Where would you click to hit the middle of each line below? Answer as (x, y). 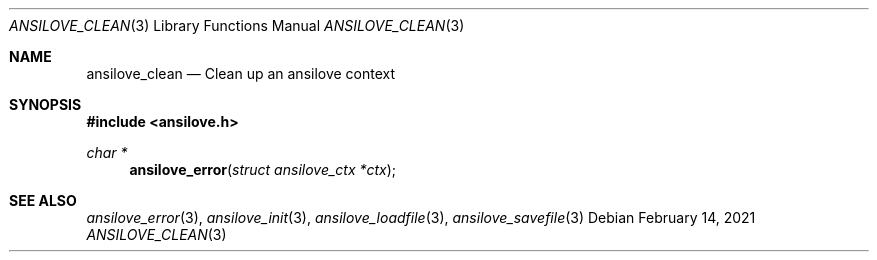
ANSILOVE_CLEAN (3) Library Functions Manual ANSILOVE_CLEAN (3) (237, 25)
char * (107, 152)
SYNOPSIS (45, 104)
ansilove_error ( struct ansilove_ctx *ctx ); (263, 169)
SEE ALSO (43, 200)
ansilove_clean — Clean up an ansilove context (241, 73)
